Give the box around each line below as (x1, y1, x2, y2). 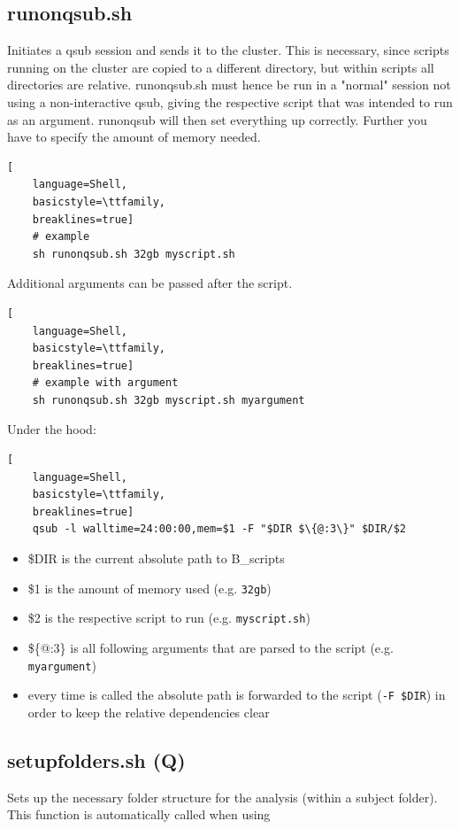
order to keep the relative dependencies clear (27, 702, 270, 721)
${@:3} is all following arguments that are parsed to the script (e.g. (27, 638, 394, 656)
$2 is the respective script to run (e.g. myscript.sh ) (27, 608, 310, 627)
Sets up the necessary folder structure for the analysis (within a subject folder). (7, 787, 438, 806)
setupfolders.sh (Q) (7, 746, 186, 773)
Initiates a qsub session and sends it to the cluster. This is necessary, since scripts (7, 41, 449, 59)
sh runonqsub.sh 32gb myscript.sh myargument (32, 393, 305, 407)
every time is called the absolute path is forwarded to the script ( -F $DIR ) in (27, 686, 446, 704)
